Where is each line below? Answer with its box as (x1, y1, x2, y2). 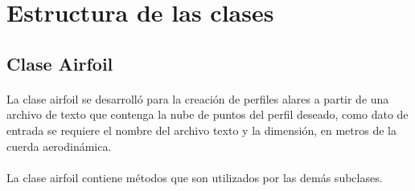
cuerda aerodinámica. (6, 137, 112, 154)
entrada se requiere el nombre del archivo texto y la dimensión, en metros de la (6, 121, 397, 138)
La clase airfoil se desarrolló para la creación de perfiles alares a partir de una (6, 90, 389, 107)
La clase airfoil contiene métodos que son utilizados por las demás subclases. (6, 169, 383, 185)
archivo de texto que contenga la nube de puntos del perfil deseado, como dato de (6, 106, 409, 123)
